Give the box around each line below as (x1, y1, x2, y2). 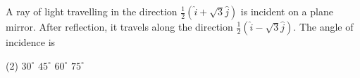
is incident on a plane (240, 4, 333, 18)
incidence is (6, 35, 56, 49)
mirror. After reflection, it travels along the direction (6, 19, 233, 33)
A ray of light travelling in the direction (6, 4, 178, 18)
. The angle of (293, 19, 354, 33)
